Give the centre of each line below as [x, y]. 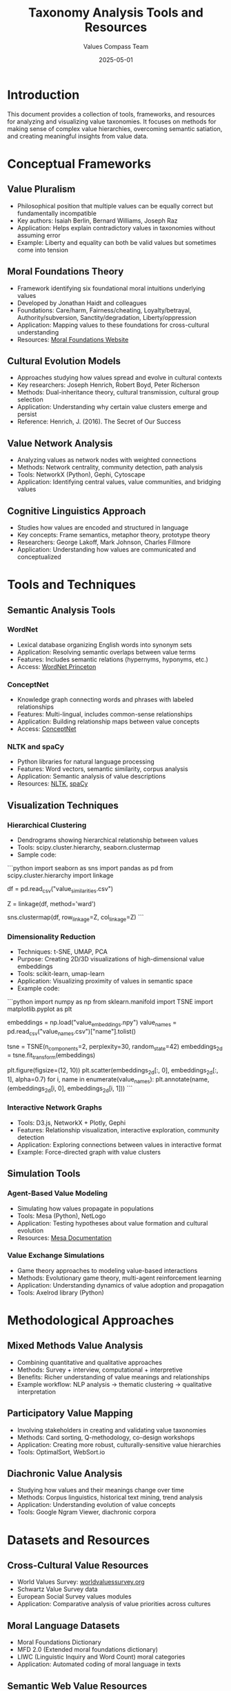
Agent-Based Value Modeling [58, 1193]
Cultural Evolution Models [64, 361]
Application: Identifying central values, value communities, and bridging [119, 482]
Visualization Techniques [63, 805]
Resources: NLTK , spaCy [52, 783]
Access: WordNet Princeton [57, 666]
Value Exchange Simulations [56, 1255]
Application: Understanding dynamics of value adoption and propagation [120, 1285]
